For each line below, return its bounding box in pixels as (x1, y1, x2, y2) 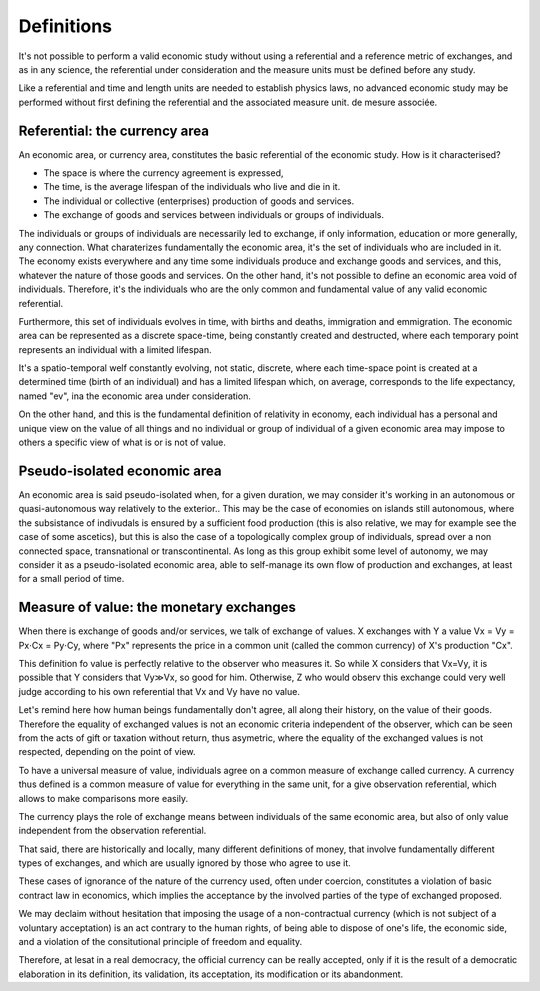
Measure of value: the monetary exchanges (18, 599, 297, 616)
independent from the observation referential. (18, 825, 207, 837)
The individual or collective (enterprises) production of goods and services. (43, 195, 355, 207)
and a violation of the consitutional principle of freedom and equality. (18, 936, 303, 948)
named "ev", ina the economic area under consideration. (18, 390, 252, 402)
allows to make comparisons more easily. (18, 792, 189, 804)
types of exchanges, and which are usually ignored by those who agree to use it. (18, 857, 351, 869)
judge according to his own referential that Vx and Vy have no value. (18, 685, 300, 697)
